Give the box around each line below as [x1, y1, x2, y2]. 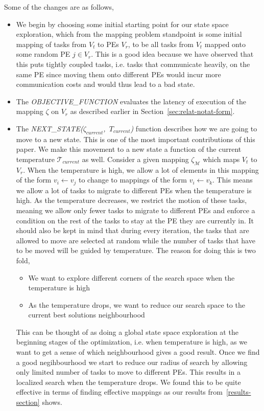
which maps [203, 153, 240, 164]
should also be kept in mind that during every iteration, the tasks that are [16, 225, 249, 236]
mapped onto [204, 38, 246, 49]
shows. [42, 397, 62, 407]
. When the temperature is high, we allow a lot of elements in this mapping [23, 164, 259, 175]
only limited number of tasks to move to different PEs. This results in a [16, 367, 241, 377]
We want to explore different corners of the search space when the [28, 272, 235, 283]
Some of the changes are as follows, [4, 2, 114, 12]
